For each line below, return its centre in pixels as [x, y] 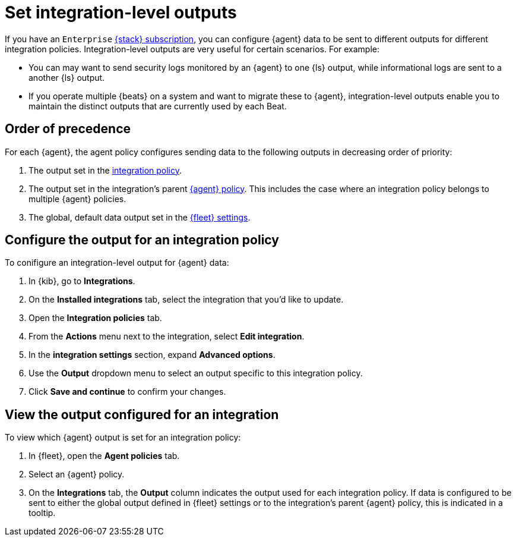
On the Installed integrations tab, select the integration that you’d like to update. [186, 300]
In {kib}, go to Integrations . [82, 281]
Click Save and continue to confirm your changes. [127, 392]
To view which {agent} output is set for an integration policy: [123, 438]
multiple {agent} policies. [77, 199]
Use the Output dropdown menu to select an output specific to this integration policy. [196, 373]
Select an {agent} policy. [77, 474]
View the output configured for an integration [142, 414]
